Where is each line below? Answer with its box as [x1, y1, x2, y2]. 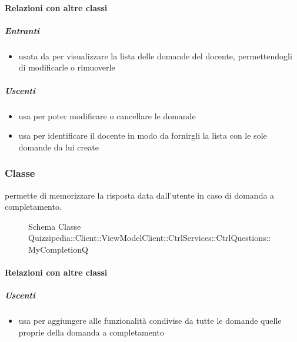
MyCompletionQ [28, 243, 88, 255]
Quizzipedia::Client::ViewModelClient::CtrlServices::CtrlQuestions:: [28, 232, 271, 244]
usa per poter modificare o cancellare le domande [18, 109, 196, 122]
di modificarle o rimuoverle [18, 61, 115, 73]
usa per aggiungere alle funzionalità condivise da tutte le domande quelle [18, 314, 282, 327]
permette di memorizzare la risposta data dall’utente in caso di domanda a [5, 189, 275, 201]
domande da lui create [18, 140, 99, 153]
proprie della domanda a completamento [18, 326, 164, 338]
